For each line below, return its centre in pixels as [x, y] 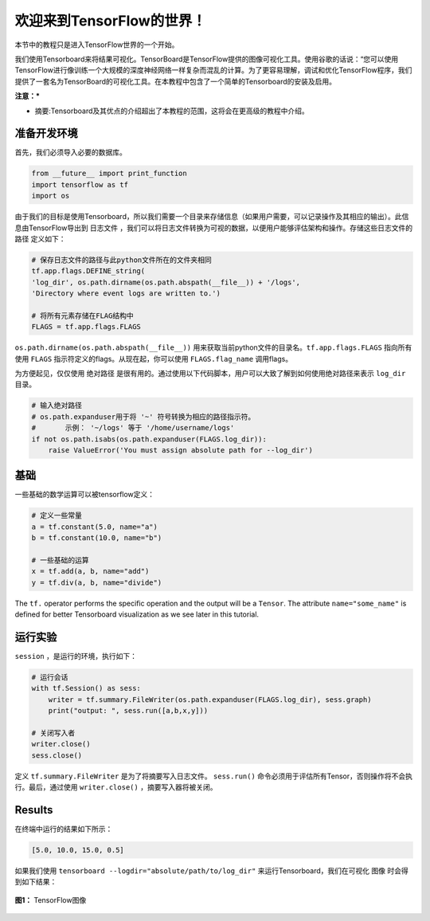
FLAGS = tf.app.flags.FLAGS [86, 327]
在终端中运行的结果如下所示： [64, 829]
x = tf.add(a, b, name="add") [90, 571]
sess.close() [57, 755]
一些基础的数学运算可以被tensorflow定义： [85, 495]
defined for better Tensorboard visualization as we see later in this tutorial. [137, 614]
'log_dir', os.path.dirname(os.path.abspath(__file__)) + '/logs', [166, 282]
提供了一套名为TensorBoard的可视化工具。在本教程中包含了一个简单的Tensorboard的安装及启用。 [176, 81]
